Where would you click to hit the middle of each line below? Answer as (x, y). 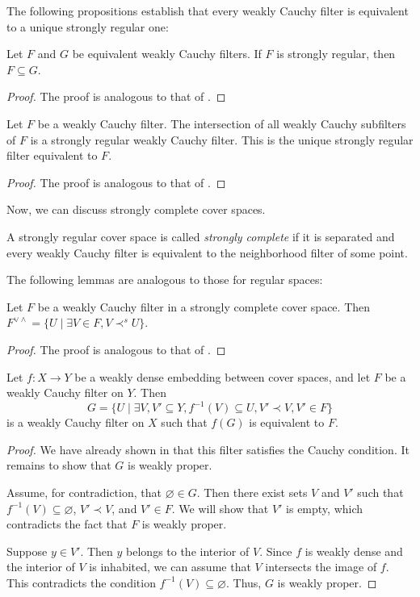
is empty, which (325, 508)
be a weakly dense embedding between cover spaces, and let (223, 376)
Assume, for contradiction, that (84, 492)
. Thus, (244, 582)
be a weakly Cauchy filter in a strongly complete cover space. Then (204, 306)
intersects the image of (321, 567)
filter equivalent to (52, 155)
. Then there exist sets (252, 492)
